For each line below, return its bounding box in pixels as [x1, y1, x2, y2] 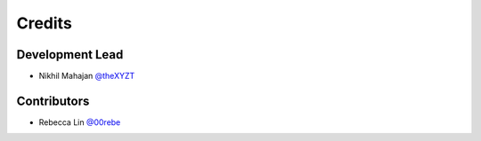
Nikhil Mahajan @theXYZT [38, 71, 135, 82]
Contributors [16, 93, 90, 108]
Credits [16, 13, 73, 33]
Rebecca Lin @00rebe [38, 116, 121, 128]
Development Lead [16, 47, 124, 62]
